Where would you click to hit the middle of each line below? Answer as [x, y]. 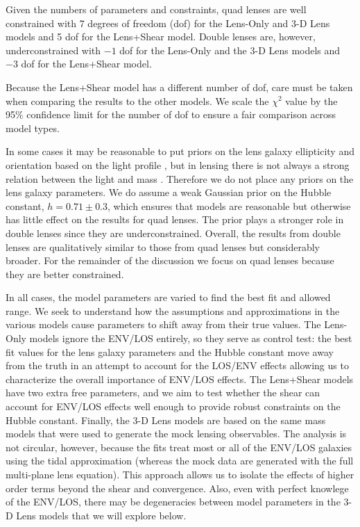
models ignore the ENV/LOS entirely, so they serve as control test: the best [191, 338]
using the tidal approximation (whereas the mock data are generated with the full [180, 461]
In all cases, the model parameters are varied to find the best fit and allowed [168, 297]
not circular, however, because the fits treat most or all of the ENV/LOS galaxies [179, 447]
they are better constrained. [65, 274]
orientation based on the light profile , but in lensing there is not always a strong [178, 164]
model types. [33, 128]
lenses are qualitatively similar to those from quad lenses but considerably [163, 246]
